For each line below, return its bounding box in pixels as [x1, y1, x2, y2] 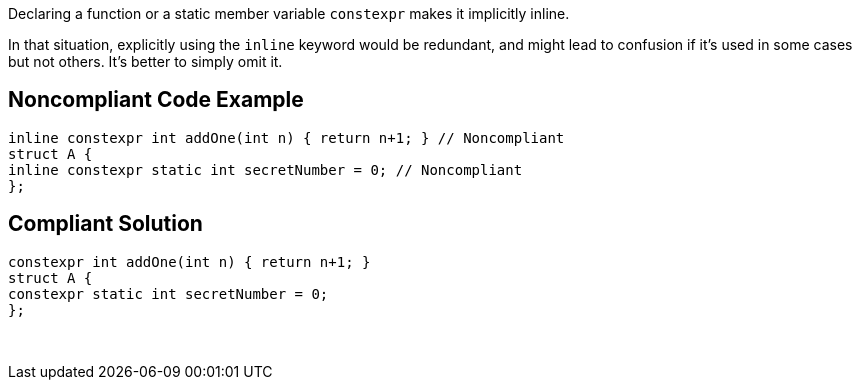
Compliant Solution [8, 211, 203, 237]
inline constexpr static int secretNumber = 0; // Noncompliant [8, 161, 523, 178]
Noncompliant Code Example [8, 87, 304, 113]
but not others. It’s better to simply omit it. [8, 53, 283, 70]
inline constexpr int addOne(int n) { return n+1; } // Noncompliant [8, 129, 565, 146]
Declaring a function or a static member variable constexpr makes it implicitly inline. [8, 5, 570, 22]
